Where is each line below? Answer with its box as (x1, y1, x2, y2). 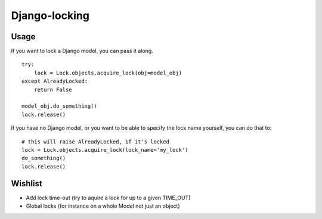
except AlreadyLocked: (21, 78, 88, 85)
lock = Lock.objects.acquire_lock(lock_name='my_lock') (21, 146, 188, 153)
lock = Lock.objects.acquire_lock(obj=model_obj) (33, 69, 182, 76)
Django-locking (11, 9, 89, 22)
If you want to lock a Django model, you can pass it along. (11, 48, 153, 55)
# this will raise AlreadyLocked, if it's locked (21, 138, 170, 145)
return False (33, 86, 72, 93)
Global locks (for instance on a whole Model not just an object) (26, 202, 180, 209)
